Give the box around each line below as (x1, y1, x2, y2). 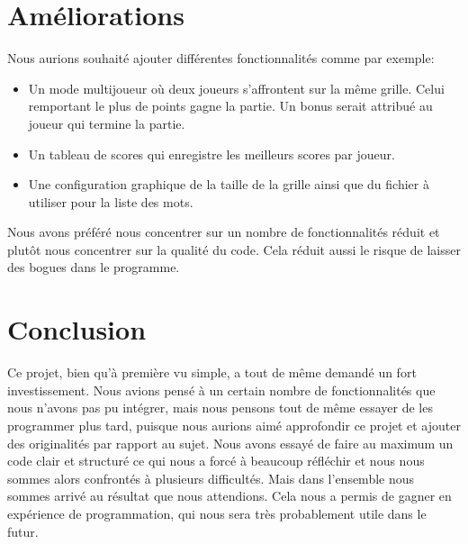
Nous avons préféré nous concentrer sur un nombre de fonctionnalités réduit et (7, 222, 440, 241)
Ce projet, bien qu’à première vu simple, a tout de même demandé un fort (7, 363, 417, 382)
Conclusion (7, 311, 147, 348)
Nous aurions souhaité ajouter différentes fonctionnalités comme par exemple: (7, 49, 435, 68)
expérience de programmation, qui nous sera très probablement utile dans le (7, 503, 427, 522)
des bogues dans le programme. (7, 258, 180, 277)
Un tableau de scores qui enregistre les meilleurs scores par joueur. (28, 144, 395, 163)
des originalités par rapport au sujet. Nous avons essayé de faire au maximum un (7, 433, 454, 452)
